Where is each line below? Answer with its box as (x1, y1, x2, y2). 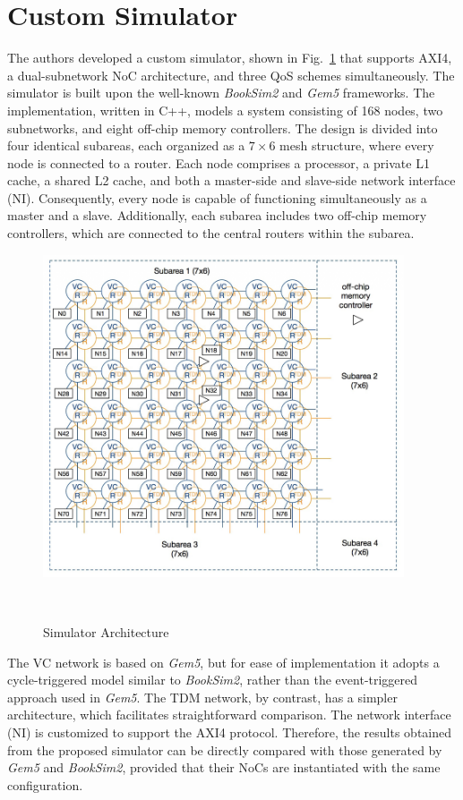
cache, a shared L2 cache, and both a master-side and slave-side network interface (7, 171, 456, 190)
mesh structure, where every (279, 136, 434, 155)
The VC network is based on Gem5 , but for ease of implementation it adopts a (7, 652, 440, 671)
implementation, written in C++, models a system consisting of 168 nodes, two (7, 100, 443, 119)
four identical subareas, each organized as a (7, 136, 245, 155)
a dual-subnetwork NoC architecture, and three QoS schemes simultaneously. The (7, 65, 455, 84)
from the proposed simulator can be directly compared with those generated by (7, 740, 442, 759)
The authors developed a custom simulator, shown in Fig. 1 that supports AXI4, (7, 48, 452, 67)
